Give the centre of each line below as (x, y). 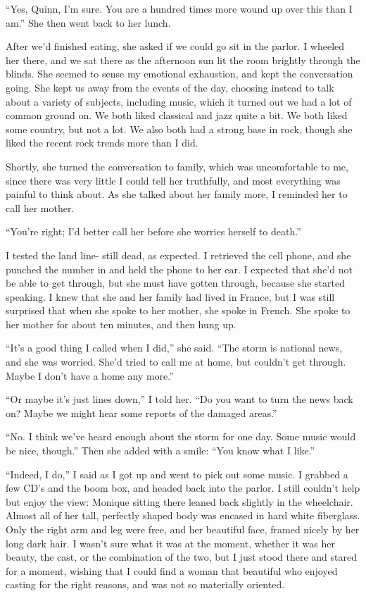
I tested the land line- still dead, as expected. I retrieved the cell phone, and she (178, 255)
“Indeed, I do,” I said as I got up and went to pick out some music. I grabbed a (177, 474)
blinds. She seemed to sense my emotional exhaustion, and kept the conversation (179, 74)
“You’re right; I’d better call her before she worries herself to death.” (153, 231)
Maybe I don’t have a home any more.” (90, 375)
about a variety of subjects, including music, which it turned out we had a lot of (179, 101)
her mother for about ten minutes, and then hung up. (121, 324)
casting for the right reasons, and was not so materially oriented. (145, 584)
